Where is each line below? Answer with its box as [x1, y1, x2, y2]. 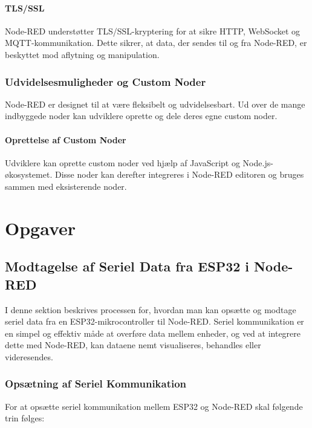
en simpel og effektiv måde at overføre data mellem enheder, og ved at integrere [5, 326, 301, 339]
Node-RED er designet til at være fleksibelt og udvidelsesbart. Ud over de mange [5, 97, 305, 110]
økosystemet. [5, 168, 53, 181]
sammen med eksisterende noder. [5, 180, 127, 192]
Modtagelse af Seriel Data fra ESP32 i [5, 257, 250, 276]
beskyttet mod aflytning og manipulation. [5, 48, 160, 60]
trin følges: [5, 412, 45, 424]
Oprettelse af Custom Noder [5, 133, 126, 146]
